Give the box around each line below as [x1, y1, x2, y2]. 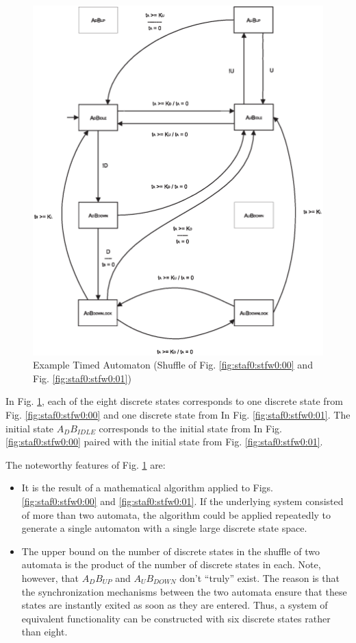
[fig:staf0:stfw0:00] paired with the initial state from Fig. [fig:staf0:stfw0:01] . [5, 434, 323, 449]
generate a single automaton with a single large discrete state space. [21, 521, 307, 535]
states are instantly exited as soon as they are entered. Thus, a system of [21, 598, 328, 612]
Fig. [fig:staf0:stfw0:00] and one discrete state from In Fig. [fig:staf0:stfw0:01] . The [5, 407, 351, 421]
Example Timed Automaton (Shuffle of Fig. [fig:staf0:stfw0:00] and [33, 358, 313, 372]
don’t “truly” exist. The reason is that [179, 570, 340, 585]
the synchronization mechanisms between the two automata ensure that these [21, 584, 347, 598]
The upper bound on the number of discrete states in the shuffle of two [21, 543, 320, 558]
